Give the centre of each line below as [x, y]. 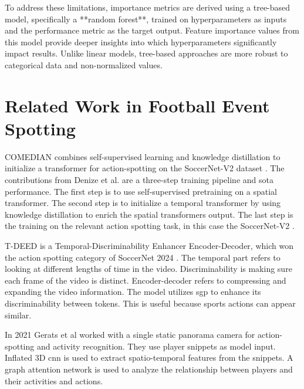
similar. [18, 315]
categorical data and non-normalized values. [84, 64]
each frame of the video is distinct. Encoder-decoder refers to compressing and [146, 280]
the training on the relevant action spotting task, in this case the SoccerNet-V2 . [150, 226]
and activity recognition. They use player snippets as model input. [156, 346]
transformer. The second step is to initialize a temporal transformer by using [143, 203]
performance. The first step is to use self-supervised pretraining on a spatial [141, 191]
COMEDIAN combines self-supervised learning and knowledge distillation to [143, 156]
